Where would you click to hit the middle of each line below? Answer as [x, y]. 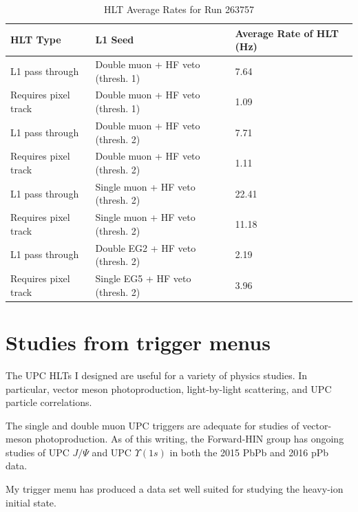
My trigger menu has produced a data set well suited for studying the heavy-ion [175, 489]
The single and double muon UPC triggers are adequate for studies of [152, 425]
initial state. [31, 502]
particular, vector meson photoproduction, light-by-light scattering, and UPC [169, 388]
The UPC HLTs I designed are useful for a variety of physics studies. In [157, 375]
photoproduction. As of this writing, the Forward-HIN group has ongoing [189, 439]
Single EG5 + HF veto [143, 278]
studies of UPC [38, 452]
